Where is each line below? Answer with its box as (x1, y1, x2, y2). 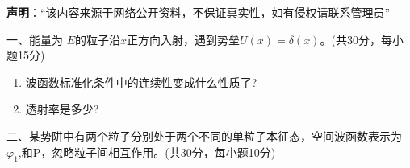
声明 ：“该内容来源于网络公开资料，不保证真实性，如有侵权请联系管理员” (6, 4, 391, 20)
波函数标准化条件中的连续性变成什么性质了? (25, 73, 257, 90)
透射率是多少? (25, 100, 99, 117)
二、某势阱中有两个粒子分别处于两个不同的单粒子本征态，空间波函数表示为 (6, 127, 402, 144)
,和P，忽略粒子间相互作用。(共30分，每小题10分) (18, 143, 276, 160)
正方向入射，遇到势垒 (127, 31, 241, 47)
